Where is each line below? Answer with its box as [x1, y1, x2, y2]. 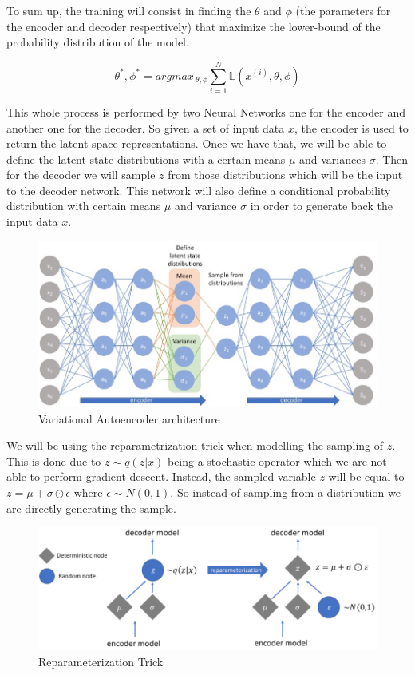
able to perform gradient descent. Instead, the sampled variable [6, 468, 316, 485]
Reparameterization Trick [38, 653, 164, 669]
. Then [375, 150, 409, 167]
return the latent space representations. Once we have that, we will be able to [6, 135, 387, 152]
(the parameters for [295, 2, 391, 18]
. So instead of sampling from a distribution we [170, 483, 401, 500]
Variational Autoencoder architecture [38, 410, 220, 427]
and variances [299, 150, 366, 167]
